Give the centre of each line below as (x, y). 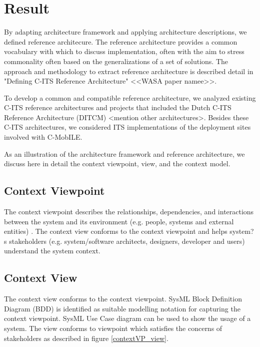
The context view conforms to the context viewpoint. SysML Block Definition (123, 299)
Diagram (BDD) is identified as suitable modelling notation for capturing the (122, 308)
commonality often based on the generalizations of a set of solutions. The (116, 61)
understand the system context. (52, 251)
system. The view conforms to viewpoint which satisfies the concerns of (113, 328)
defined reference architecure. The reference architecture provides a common (121, 41)
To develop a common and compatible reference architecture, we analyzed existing (130, 97)
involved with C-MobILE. (43, 137)
